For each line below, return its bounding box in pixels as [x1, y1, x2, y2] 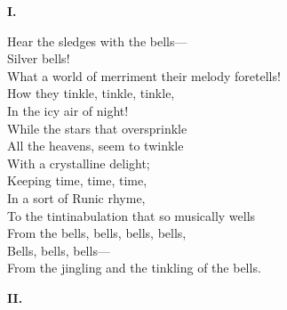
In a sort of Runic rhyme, [7, 188, 146, 207]
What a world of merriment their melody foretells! [7, 66, 281, 85]
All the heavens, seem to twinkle [7, 136, 184, 155]
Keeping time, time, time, [7, 171, 147, 190]
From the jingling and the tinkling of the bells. [7, 258, 261, 277]
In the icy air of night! [7, 101, 129, 119]
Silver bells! [7, 49, 70, 68]
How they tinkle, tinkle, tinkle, [7, 84, 175, 102]
